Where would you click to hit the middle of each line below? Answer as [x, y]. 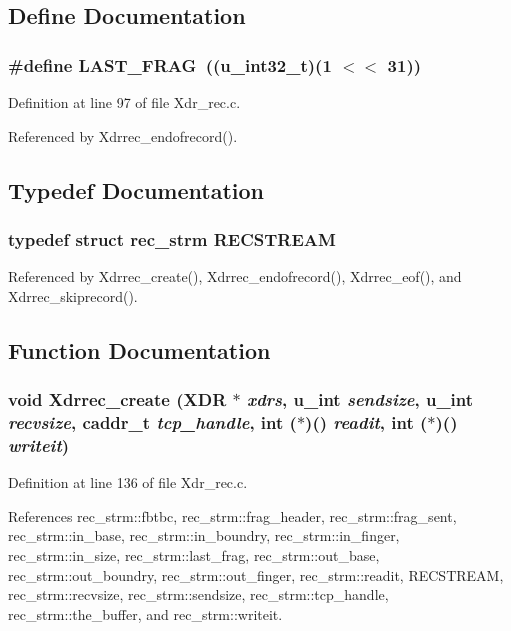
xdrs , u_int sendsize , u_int [360, 399]
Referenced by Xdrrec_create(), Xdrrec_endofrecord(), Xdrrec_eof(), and [235, 276]
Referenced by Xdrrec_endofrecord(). [123, 135]
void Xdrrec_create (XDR [117, 399]
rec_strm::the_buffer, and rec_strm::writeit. [145, 613]
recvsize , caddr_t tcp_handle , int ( [152, 422]
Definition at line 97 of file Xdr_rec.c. [124, 102]
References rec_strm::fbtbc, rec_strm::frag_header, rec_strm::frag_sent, [232, 515]
